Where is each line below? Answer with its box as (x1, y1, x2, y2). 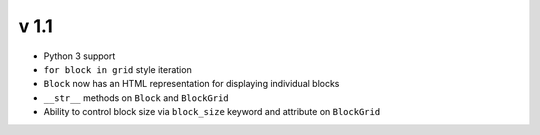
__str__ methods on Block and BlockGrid (43, 91, 229, 104)
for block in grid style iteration (43, 63, 192, 75)
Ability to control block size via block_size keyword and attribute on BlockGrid (43, 106, 381, 118)
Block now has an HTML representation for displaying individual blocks (43, 78, 340, 90)
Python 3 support (43, 50, 116, 62)
